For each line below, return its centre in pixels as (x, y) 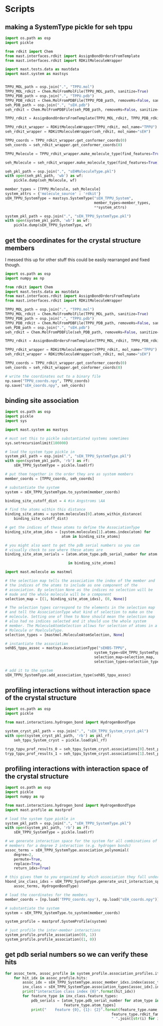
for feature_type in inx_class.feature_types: (70, 996)
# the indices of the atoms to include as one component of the (71, 585)
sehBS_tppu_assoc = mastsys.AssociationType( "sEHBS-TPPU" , (66, 648)
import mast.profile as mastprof (39, 810)
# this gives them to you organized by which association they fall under (82, 877)
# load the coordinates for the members (47, 895)
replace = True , (28, 864)
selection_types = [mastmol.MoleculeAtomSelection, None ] (65, 635)
